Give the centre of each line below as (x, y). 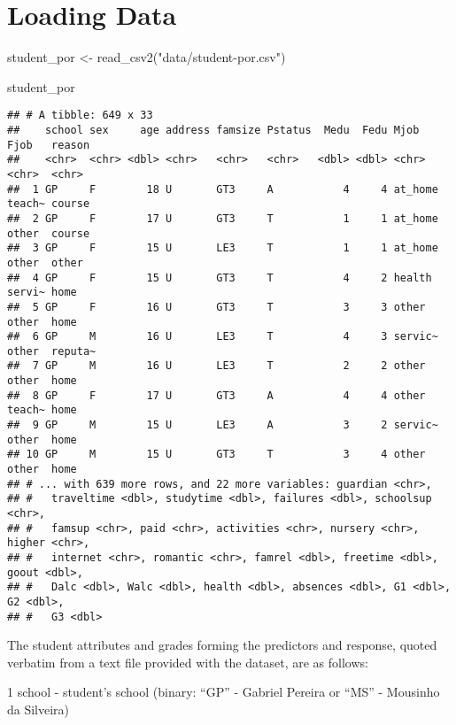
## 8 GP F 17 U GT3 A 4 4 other (216, 395)
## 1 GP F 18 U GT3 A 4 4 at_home (223, 189)
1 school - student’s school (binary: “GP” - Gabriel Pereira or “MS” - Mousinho (224, 692)
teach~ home (42, 410)
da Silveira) (39, 710)
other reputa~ (52, 351)
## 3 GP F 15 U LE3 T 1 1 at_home (223, 248)
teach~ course (49, 204)
